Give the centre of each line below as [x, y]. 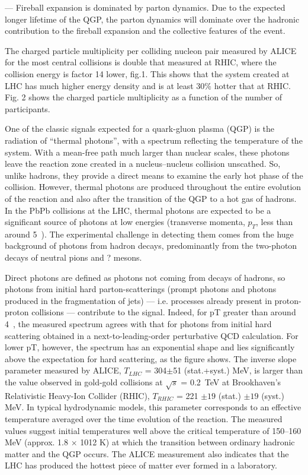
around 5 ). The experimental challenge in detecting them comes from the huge [149, 234]
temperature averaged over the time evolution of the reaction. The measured [144, 418]
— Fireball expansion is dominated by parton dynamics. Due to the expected [145, 7]
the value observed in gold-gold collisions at [84, 382]
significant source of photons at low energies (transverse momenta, [125, 222]
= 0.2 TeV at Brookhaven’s [231, 382]
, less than [275, 222]
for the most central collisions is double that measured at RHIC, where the [141, 62]
